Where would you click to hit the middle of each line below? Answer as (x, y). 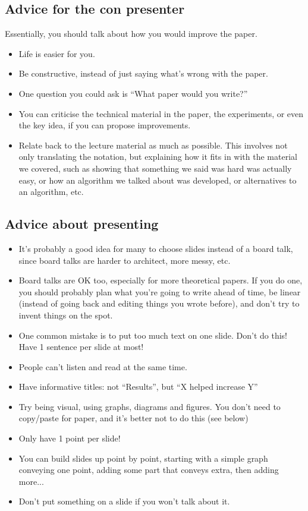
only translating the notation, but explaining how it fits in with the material (158, 157)
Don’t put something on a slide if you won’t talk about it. (124, 501)
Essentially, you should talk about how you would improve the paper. (131, 34)
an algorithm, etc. (51, 192)
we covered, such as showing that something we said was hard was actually (155, 168)
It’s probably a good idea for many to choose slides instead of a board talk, (156, 248)
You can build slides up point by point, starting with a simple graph (143, 458)
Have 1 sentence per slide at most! (81, 347)
